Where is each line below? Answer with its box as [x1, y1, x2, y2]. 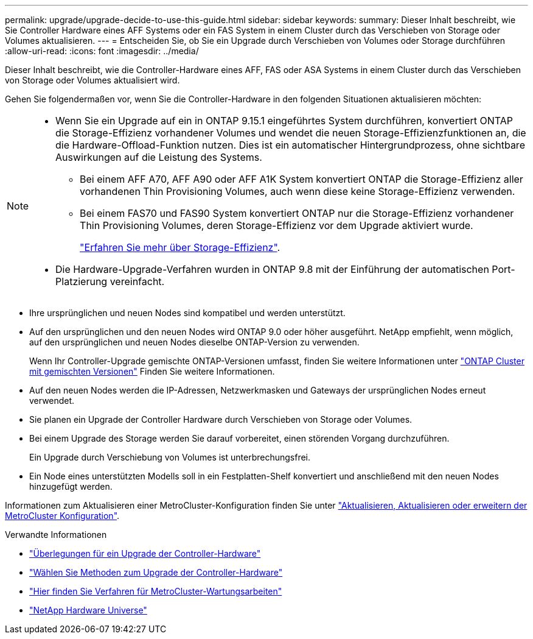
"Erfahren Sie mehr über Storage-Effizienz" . [80, 241, 280, 253]
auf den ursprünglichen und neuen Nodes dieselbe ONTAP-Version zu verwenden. [29, 337, 360, 347]
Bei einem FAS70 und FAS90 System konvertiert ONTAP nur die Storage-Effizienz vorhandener [80, 207, 514, 219]
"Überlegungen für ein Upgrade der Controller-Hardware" [29, 548, 261, 559]
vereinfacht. [110, 275, 165, 288]
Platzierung [55, 275, 108, 288]
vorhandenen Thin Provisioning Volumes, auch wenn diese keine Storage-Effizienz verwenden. [80, 185, 515, 197]
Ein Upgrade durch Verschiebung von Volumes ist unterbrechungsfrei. [29, 452, 311, 462]
